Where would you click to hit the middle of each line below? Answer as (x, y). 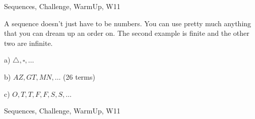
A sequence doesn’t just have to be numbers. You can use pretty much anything (128, 23)
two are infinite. (28, 43)
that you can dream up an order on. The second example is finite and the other (127, 33)
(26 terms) (79, 76)
